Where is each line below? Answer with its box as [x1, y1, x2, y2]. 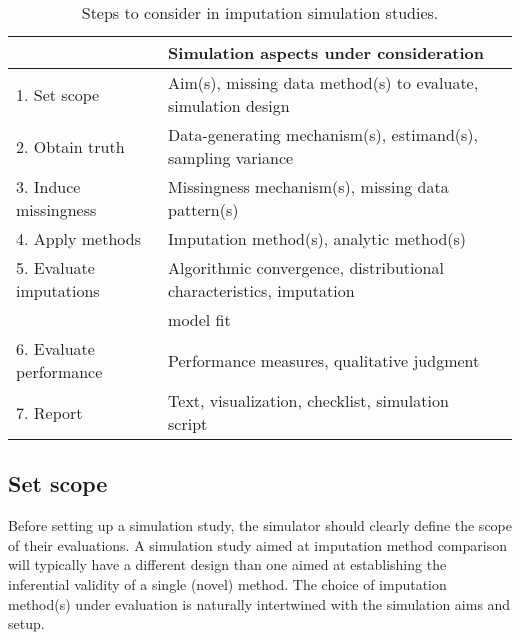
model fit [168, 308, 231, 331]
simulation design [168, 94, 290, 117]
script [168, 412, 208, 435]
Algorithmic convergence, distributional [168, 256, 444, 279]
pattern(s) [168, 198, 239, 221]
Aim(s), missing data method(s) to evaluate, [168, 71, 479, 94]
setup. [8, 613, 45, 634]
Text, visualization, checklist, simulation [168, 389, 449, 412]
